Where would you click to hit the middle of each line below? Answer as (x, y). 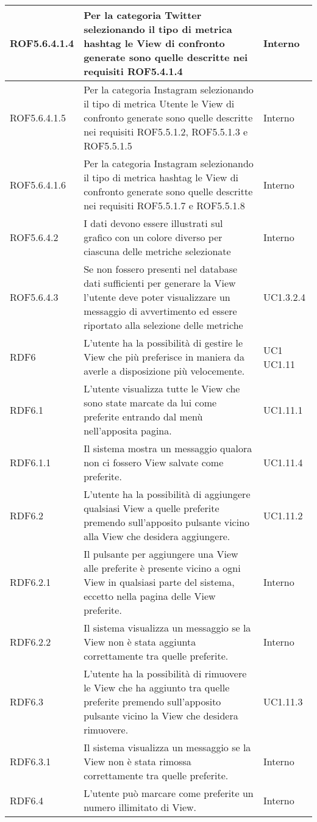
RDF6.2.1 (30, 582)
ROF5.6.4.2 (34, 237)
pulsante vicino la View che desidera (161, 716)
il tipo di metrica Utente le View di (159, 103)
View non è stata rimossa (137, 761)
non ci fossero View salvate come (154, 462)
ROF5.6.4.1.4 (42, 43)
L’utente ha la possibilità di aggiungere (167, 494)
